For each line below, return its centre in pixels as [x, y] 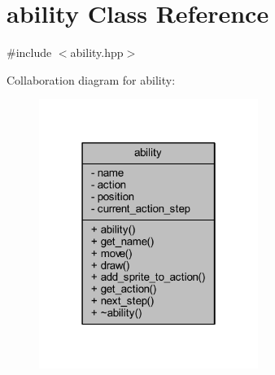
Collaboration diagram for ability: [91, 79]
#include [29, 52]
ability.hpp [97, 52]
